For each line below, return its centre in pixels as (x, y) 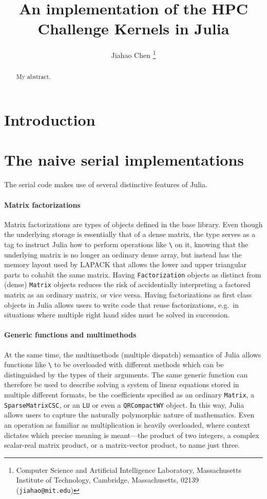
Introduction (50, 120)
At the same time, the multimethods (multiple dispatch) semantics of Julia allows (133, 354)
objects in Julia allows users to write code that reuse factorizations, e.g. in (121, 304)
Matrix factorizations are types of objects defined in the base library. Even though (133, 224)
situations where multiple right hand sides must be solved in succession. (117, 315)
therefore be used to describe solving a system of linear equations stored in (122, 384)
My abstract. (33, 77)
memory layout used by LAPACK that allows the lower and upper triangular (126, 264)
